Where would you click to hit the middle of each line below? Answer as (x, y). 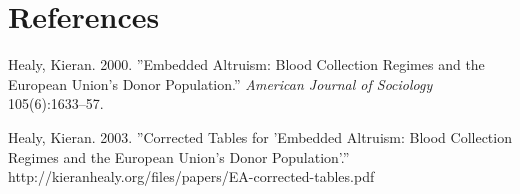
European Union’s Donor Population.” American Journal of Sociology (220, 83)
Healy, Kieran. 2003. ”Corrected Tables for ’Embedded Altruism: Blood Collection (260, 136)
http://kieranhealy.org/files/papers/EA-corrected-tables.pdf (191, 176)
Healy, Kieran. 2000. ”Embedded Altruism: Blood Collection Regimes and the (246, 64)
